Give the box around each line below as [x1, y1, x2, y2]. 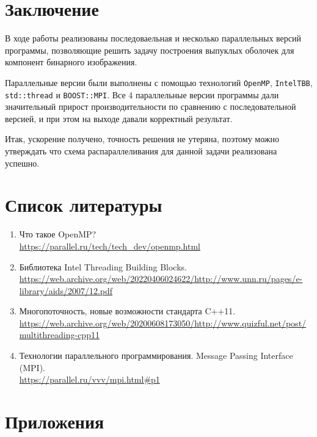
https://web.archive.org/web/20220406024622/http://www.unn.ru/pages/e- [19, 272, 303, 285]
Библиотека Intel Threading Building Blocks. [19, 260, 187, 273]
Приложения [5, 409, 104, 434]
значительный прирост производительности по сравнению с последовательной [5, 100, 296, 113]
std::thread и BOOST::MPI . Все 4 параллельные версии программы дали [5, 88, 279, 101]
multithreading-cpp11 [19, 328, 100, 341]
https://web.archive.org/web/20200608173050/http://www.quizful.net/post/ [19, 316, 307, 329]
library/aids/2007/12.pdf [19, 284, 113, 297]
